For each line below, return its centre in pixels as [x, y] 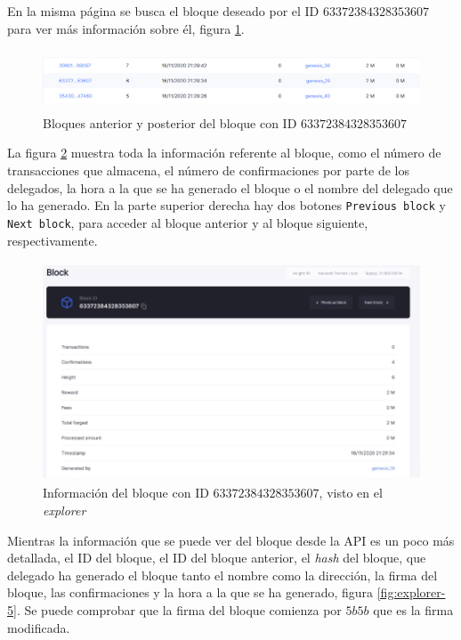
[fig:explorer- [411, 592]
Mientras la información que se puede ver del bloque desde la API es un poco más [231, 540]
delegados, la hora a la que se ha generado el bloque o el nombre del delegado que [230, 187]
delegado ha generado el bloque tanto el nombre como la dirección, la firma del [222, 575]
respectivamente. [53, 240]
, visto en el [351, 493]
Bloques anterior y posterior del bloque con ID [170, 122]
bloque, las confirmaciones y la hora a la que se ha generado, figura [190, 592]
